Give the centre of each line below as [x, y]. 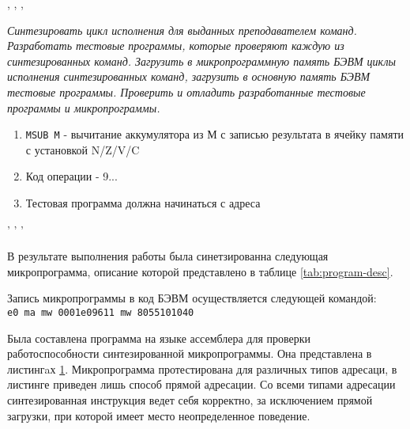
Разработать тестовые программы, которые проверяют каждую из [176, 46]
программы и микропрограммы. [84, 107]
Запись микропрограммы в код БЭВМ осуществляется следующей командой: [192, 298]
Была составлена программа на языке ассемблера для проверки [159, 338]
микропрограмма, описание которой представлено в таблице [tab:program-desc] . [200, 271]
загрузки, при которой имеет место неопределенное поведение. [159, 415]
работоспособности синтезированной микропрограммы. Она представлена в [190, 353]
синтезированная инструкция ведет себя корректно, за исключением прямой [190, 400]
